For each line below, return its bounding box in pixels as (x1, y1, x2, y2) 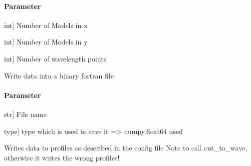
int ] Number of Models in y (4, 36, 88, 47)
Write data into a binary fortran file (4, 70, 114, 80)
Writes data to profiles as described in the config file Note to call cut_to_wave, (4, 142, 248, 153)
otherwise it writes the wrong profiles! (4, 152, 120, 162)
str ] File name (4, 108, 47, 119)
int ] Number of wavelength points (4, 53, 107, 63)
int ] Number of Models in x (4, 19, 88, 30)
